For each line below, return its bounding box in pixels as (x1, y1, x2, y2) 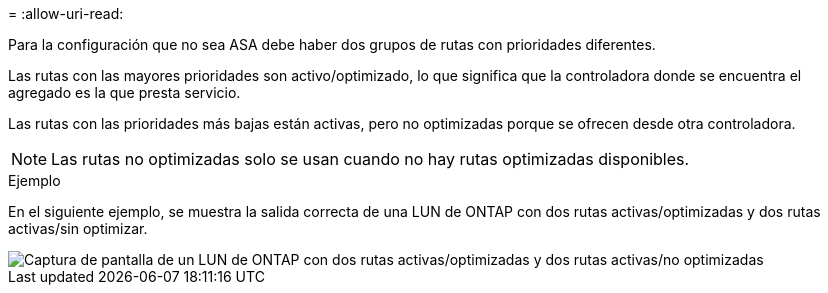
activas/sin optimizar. (8, 220, 148, 237)
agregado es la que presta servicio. (8, 84, 241, 101)
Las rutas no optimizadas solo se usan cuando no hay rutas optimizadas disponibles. (51, 149, 690, 169)
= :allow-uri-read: (8, 5, 124, 22)
